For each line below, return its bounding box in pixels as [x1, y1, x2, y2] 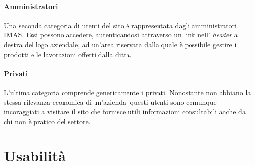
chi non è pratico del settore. [4, 116, 91, 126]
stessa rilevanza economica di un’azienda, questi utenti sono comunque [4, 97, 217, 107]
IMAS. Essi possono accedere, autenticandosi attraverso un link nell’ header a [4, 30, 238, 40]
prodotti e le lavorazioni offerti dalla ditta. [4, 49, 132, 59]
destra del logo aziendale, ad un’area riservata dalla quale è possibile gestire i [4, 39, 237, 49]
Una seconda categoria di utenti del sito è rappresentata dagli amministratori [4, 20, 237, 30]
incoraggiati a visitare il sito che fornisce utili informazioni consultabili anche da [4, 106, 246, 117]
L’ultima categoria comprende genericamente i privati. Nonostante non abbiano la [4, 87, 251, 97]
